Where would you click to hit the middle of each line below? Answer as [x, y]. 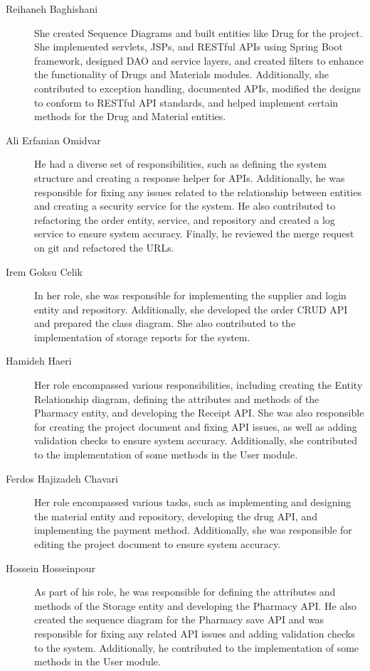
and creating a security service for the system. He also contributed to [185, 206]
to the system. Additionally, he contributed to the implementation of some [197, 647]
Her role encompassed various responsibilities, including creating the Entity [199, 385]
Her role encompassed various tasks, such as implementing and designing [193, 502]
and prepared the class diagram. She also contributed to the [165, 323]
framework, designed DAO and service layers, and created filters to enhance [199, 60]
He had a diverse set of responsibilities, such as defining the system [181, 164]
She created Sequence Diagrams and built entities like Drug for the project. [199, 32]
